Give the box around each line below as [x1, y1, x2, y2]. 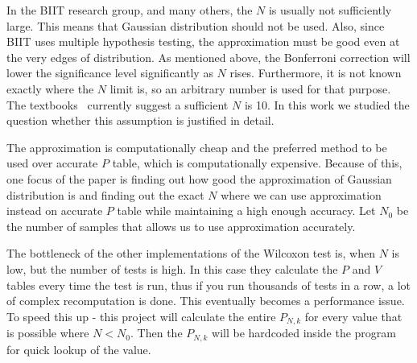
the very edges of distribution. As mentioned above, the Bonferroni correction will [6, 48, 411, 65]
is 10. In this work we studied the [244, 96, 410, 113]
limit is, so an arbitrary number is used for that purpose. [109, 80, 391, 97]
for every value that [304, 307, 403, 324]
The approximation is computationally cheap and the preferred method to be [6, 138, 387, 155]
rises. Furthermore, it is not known [229, 64, 402, 81]
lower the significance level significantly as [6, 64, 213, 81]
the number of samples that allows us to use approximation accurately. [6, 217, 356, 234]
